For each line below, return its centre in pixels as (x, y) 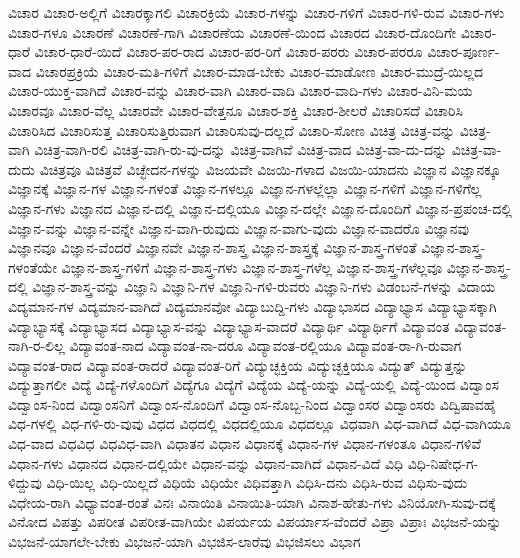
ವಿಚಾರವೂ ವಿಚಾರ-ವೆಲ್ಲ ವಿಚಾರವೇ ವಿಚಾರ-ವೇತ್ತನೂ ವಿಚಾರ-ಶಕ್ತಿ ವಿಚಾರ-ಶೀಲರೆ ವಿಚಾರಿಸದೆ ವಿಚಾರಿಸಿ (235, 109)
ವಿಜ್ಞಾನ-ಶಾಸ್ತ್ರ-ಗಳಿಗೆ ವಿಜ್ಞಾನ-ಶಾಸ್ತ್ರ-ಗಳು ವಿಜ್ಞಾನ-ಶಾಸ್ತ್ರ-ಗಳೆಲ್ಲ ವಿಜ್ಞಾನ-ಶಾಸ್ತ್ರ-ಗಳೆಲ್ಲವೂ (252, 266)
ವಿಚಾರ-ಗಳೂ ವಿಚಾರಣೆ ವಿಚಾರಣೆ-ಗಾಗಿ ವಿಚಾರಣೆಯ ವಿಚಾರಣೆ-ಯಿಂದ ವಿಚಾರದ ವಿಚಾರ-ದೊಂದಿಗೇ (232, 31)
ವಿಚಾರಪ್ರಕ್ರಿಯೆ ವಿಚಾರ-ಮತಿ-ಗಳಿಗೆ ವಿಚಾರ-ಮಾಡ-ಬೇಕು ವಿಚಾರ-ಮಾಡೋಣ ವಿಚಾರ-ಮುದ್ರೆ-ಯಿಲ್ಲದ (259, 70)
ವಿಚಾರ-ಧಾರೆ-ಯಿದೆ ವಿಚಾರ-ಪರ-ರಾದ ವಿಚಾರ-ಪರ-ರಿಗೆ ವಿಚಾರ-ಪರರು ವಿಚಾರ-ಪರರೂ (228, 51)
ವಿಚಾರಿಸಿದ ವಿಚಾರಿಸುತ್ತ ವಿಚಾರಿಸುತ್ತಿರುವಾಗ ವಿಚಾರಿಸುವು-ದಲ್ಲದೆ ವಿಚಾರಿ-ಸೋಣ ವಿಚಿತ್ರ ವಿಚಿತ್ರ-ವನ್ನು (231, 129)
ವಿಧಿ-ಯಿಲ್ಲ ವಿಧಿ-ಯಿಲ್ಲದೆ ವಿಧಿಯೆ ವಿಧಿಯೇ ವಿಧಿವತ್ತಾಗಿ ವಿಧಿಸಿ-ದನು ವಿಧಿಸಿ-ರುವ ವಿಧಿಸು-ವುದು (257, 482)
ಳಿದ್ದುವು (25, 482)
